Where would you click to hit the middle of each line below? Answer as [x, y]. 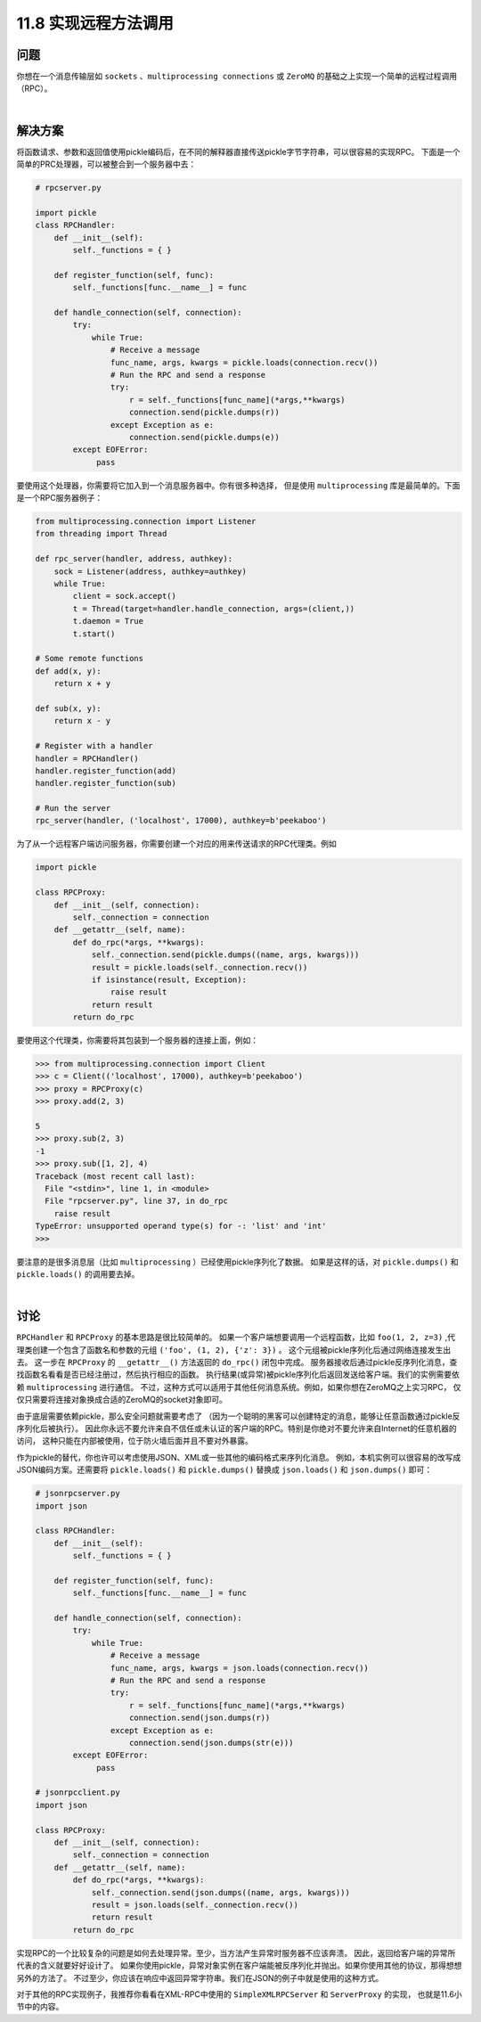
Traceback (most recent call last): [115, 1176]
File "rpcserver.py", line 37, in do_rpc [137, 1201]
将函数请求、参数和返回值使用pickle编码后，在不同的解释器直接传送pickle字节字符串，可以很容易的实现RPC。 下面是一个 [238, 151]
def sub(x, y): [68, 708]
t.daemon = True [108, 621]
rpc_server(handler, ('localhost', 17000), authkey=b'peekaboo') [181, 821]
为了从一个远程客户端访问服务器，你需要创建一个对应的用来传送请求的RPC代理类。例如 [177, 844]
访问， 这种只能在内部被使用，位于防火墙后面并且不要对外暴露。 [135, 1441]
